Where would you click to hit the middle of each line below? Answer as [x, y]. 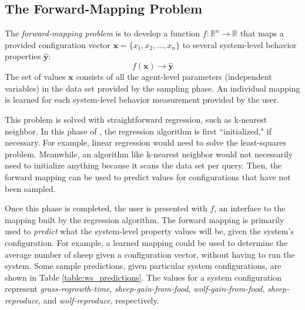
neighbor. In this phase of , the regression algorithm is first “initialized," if [138, 131]
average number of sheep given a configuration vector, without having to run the [150, 254]
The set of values [35, 77]
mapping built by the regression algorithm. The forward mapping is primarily [145, 219]
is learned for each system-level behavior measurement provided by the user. [142, 100]
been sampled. [30, 188]
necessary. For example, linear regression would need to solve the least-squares [145, 142]
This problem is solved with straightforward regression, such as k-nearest [136, 119]
